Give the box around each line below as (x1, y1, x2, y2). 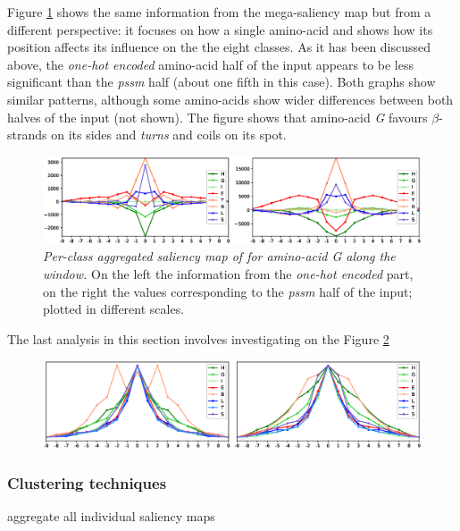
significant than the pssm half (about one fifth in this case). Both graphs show (7, 72, 436, 91)
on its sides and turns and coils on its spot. (51, 125, 287, 144)
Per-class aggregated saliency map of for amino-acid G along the (43, 247, 396, 265)
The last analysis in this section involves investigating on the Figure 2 (7, 329, 389, 348)
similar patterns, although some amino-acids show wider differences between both (7, 89, 454, 108)
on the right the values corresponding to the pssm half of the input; (43, 282, 413, 300)
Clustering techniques (7, 472, 167, 494)
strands (7, 125, 47, 144)
